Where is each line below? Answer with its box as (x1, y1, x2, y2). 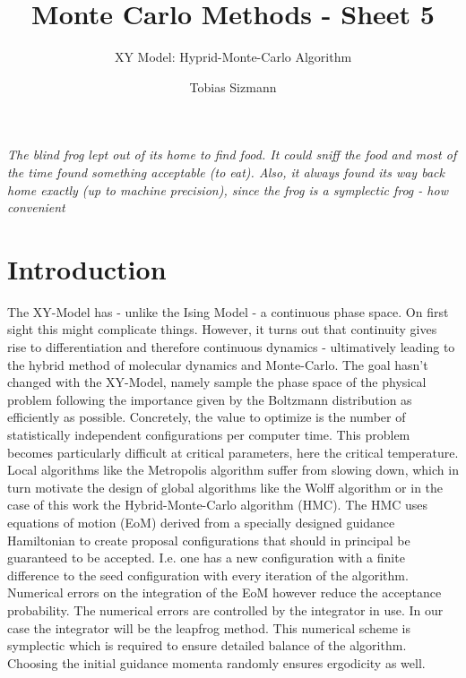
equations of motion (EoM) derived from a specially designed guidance (7, 512, 395, 531)
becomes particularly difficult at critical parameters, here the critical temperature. (7, 442, 459, 461)
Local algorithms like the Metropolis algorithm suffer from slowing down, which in (7, 460, 459, 479)
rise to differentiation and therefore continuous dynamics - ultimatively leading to (7, 338, 455, 356)
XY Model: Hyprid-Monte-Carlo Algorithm (114, 47, 352, 66)
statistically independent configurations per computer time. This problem (7, 425, 410, 443)
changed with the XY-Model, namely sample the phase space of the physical (7, 373, 427, 391)
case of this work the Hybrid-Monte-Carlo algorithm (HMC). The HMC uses (7, 495, 428, 514)
